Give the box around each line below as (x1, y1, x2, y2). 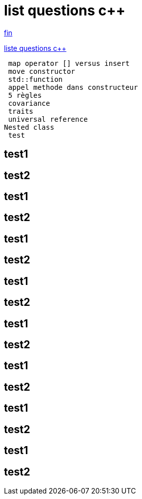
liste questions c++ (4, 43, 67, 52)
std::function (8, 75, 63, 83)
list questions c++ (4, 2, 126, 19)
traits (8, 107, 34, 115)
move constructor (8, 67, 75, 75)
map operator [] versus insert (8, 59, 130, 67)
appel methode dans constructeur (8, 83, 138, 91)
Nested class (4, 123, 55, 131)
